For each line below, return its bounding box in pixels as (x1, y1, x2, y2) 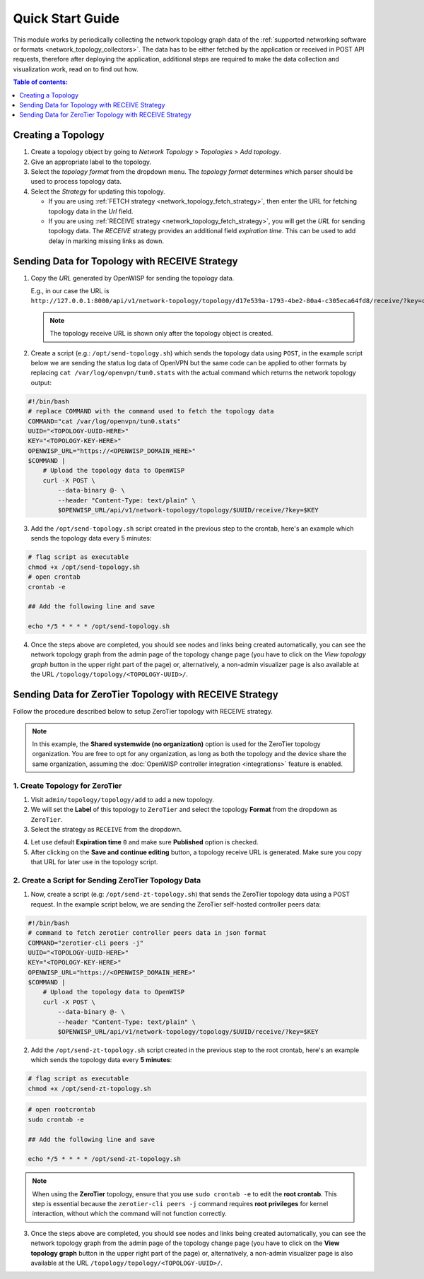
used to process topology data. (30, 177, 122, 186)
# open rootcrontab (28, 1106, 95, 1114)
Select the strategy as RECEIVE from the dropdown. (30, 825, 182, 834)
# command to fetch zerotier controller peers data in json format (28, 929, 267, 937)
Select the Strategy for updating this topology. (30, 187, 165, 196)
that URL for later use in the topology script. (30, 858, 158, 866)
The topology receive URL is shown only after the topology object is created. (49, 329, 273, 338)
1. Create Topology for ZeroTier (13, 781, 122, 791)
